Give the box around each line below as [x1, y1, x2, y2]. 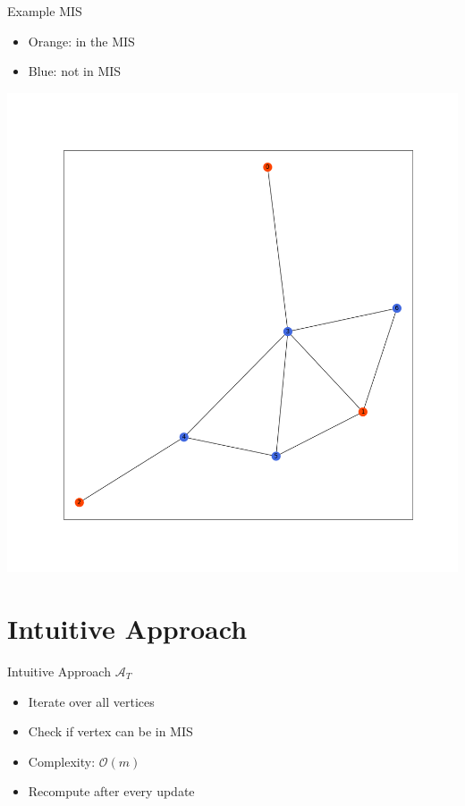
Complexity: [28, 751, 96, 770]
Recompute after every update [28, 782, 195, 801]
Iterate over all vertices [28, 692, 155, 710]
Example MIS [7, 2, 82, 20]
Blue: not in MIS [28, 62, 122, 80]
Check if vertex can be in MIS [28, 722, 193, 741]
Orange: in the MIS [28, 31, 135, 50]
